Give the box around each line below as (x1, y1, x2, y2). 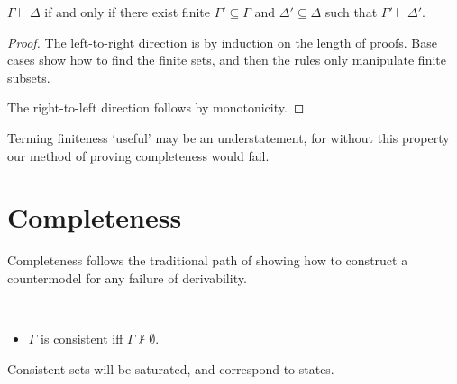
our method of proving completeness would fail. (7, 146, 270, 165)
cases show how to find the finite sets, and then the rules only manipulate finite (7, 50, 446, 69)
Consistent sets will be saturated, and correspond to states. (7, 359, 334, 378)
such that (324, 3, 378, 21)
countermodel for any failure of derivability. (7, 268, 247, 287)
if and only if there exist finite (44, 3, 210, 21)
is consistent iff (41, 329, 123, 348)
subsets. (7, 67, 50, 86)
